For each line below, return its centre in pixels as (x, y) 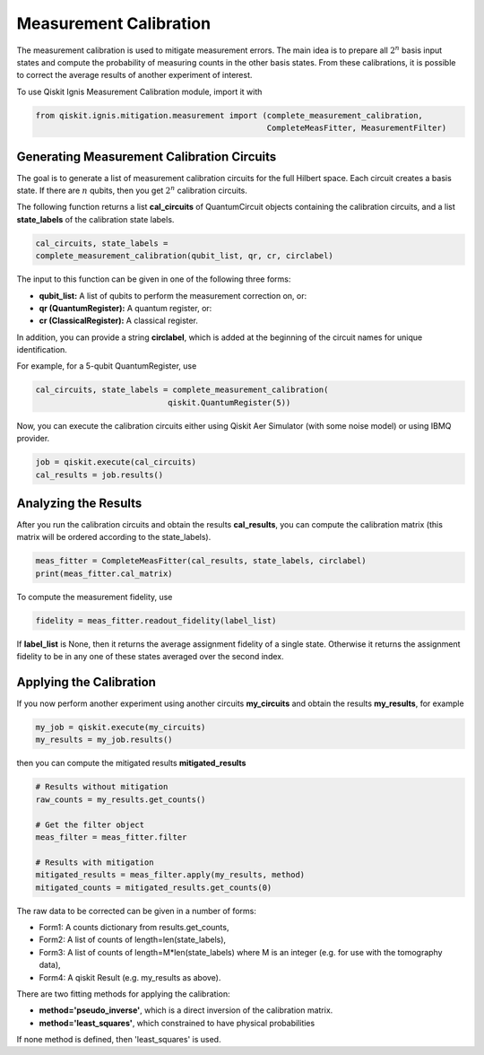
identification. (42, 350)
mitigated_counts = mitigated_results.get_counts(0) (154, 887)
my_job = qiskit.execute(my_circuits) (121, 728)
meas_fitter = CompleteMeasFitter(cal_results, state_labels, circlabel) (201, 561)
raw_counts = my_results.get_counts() (121, 799)
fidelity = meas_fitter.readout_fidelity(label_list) (156, 620)
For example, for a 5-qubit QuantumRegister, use (107, 366)
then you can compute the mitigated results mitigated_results (131, 763)
